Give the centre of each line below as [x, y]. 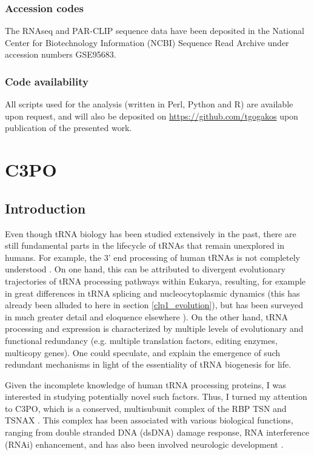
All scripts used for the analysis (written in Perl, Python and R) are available [149, 104]
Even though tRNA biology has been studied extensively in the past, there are [151, 233]
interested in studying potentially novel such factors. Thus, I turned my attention [156, 396]
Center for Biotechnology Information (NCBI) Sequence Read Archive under [147, 42]
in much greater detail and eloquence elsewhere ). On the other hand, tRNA [147, 316]
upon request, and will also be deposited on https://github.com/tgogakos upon [152, 116]
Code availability [47, 81]
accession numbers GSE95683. [61, 54]
